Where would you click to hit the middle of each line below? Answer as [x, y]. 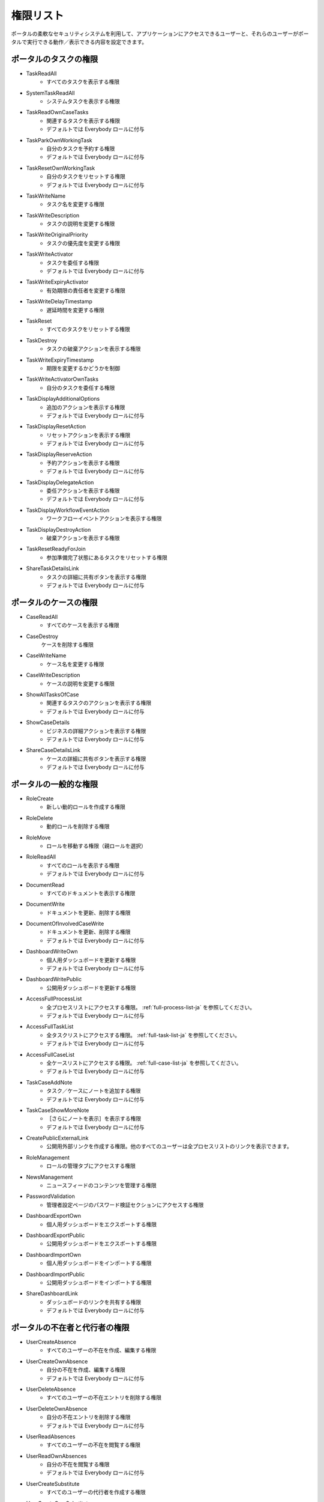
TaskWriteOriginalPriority [57, 235]
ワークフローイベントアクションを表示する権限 [104, 518]
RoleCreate [40, 798]
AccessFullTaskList [50, 1027]
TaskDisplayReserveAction [59, 454]
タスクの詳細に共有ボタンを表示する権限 [96, 577]
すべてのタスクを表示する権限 [83, 82]
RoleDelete [40, 818]
